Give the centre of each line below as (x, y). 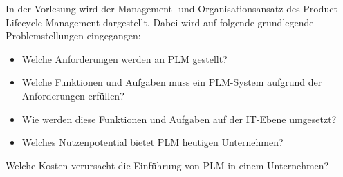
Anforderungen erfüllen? (73, 95)
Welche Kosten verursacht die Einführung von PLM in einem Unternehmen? (167, 165)
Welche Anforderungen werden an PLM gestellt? (124, 58)
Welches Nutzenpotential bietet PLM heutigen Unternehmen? (152, 142)
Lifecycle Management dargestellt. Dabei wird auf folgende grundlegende (160, 22)
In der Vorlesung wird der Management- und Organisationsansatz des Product (171, 8)
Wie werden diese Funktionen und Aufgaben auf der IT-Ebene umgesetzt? (179, 119)
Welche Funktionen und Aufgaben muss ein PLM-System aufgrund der (172, 82)
